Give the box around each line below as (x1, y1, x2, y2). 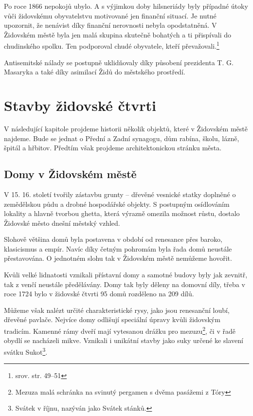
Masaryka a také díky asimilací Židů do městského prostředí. (4, 67, 185, 77)
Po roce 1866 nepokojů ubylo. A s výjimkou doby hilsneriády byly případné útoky (4, 1, 248, 11)
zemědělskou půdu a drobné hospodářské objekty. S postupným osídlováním (4, 199, 230, 209)
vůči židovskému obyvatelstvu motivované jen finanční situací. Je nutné (4, 10, 217, 20)
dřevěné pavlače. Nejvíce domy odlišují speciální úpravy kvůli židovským (4, 314, 220, 325)
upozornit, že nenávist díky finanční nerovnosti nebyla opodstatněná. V (4, 20, 217, 30)
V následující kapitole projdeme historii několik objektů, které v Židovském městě (4, 123, 248, 133)
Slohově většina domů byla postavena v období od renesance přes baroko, (4, 234, 222, 244)
